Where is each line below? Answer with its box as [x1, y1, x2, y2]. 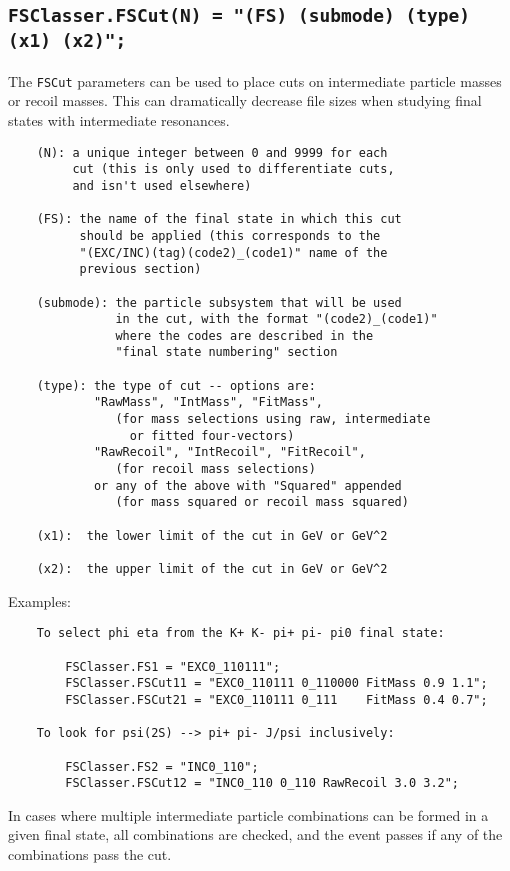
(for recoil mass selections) [115, 462, 316, 477]
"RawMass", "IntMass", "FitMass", [93, 395, 323, 410]
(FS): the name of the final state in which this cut [36, 212, 402, 227]
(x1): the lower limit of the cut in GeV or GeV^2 [36, 528, 388, 543]
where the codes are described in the [115, 328, 374, 343]
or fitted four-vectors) [129, 428, 295, 443]
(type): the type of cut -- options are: [36, 378, 316, 393]
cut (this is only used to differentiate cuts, [72, 162, 395, 177]
